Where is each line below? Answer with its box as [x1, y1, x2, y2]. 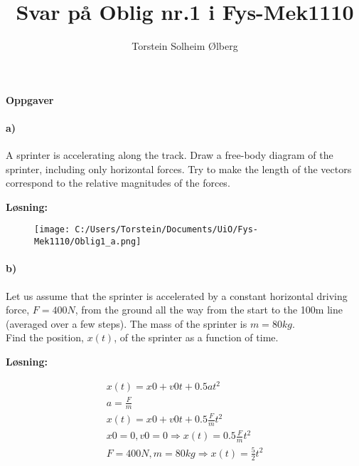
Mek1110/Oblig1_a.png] [34, 237, 141, 247]
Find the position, [6, 330, 84, 345]
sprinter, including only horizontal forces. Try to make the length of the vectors [6, 161, 352, 176]
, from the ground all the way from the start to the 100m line [75, 302, 343, 317]
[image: [34, 224, 70, 235]
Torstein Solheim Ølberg [132, 38, 238, 53]
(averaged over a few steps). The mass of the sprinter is [6, 316, 247, 331]
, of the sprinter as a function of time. [114, 330, 279, 345]
